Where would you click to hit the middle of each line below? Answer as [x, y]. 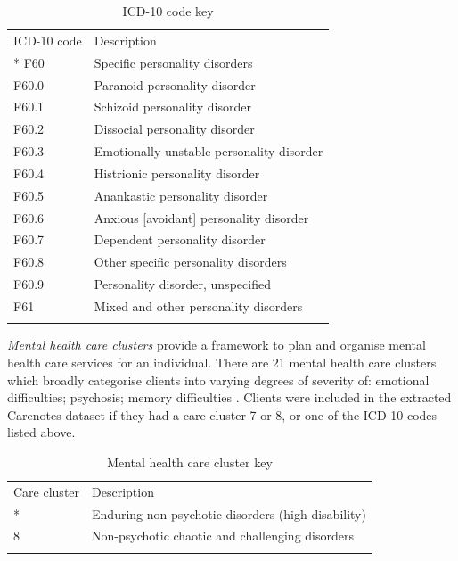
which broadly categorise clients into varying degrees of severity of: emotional [218, 379]
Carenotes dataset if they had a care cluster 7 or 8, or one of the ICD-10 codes [222, 414]
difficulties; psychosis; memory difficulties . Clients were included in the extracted [229, 397]
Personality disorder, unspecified [182, 284]
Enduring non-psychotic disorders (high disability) [229, 513]
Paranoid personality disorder [175, 84]
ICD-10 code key [168, 11]
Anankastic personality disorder [181, 195]
